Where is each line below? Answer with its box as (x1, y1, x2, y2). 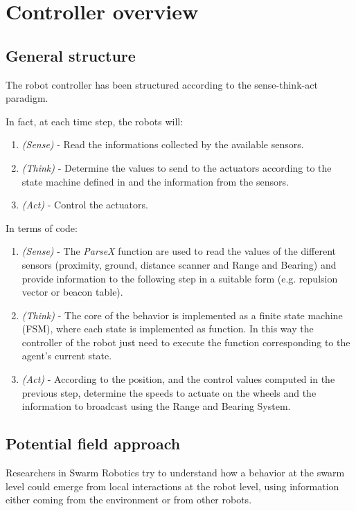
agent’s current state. (21, 348, 112, 363)
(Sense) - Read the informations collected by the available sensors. (21, 137, 304, 152)
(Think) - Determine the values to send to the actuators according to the (21, 160, 332, 174)
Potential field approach (6, 433, 181, 454)
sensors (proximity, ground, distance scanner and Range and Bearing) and (21, 257, 337, 271)
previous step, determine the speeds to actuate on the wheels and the (21, 385, 317, 400)
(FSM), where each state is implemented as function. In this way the (21, 321, 314, 336)
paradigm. (6, 91, 48, 105)
